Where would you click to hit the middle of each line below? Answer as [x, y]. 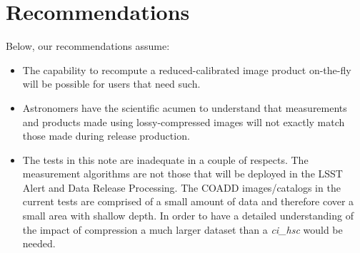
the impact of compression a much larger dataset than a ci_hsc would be [182, 229]
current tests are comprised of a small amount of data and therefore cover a [188, 201]
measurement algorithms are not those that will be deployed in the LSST [182, 174]
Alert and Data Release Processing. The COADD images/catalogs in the [181, 187]
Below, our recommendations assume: [88, 46]
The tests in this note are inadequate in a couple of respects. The [165, 159]
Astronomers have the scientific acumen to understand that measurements [185, 107]
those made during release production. [106, 136]
